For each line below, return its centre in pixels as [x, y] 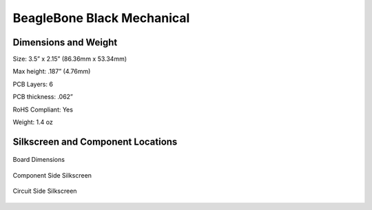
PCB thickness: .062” [43, 97]
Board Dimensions [39, 160]
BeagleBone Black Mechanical [101, 18]
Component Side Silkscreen [52, 175]
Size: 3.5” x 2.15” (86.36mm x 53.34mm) [70, 59]
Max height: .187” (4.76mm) [52, 72]
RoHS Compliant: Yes [43, 109]
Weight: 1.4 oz [33, 122]
